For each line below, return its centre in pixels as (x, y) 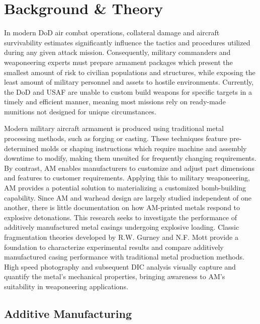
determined (21, 148)
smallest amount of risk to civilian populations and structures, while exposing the (130, 72)
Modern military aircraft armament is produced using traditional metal (114, 128)
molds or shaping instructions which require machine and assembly (144, 148)
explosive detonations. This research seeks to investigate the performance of (121, 217)
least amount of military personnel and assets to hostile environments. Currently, (129, 82)
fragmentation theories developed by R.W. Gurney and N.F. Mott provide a (121, 237)
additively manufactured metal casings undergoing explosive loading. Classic (122, 227)
